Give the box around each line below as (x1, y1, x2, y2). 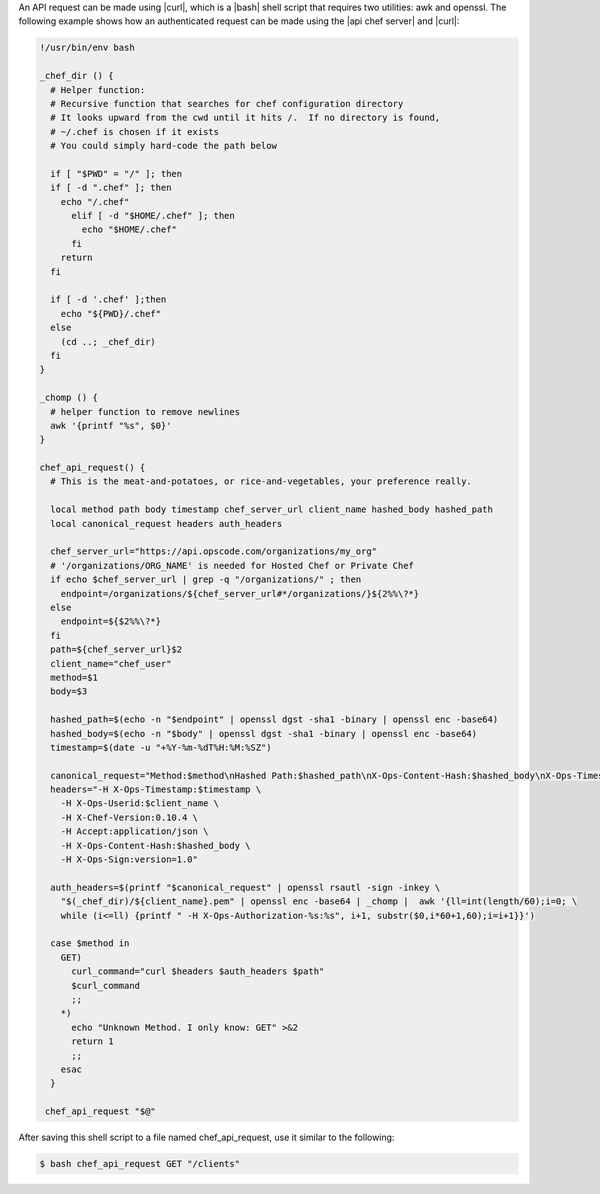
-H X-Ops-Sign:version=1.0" (60, 854, 199, 865)
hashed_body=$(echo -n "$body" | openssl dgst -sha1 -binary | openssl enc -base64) (50, 728, 478, 739)
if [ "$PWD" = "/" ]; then (50, 168, 183, 179)
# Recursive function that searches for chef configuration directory (50, 98, 404, 109)
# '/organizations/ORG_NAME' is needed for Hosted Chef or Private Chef (50, 560, 415, 571)
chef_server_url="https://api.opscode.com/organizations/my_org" (50, 546, 378, 557)
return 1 (71, 1036, 114, 1047)
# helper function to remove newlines (50, 406, 240, 417)
